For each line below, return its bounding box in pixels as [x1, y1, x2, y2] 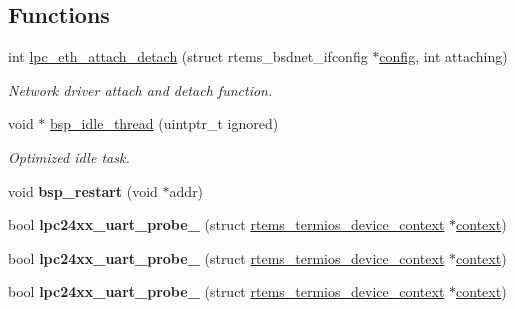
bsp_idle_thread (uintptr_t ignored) [50, 113, 279, 134]
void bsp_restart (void [8, 180, 158, 201]
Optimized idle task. [8, 146, 130, 167]
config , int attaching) [379, 46, 508, 67]
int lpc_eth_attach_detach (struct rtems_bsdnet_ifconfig [8, 46, 368, 67]
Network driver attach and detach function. [8, 79, 273, 100]
